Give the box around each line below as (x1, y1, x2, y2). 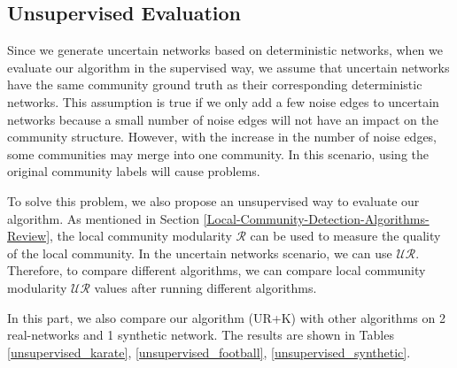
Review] (7, 226, 50, 245)
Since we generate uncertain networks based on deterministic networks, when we (7, 41, 443, 59)
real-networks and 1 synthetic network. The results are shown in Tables (7, 326, 394, 344)
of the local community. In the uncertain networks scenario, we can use (7, 243, 392, 262)
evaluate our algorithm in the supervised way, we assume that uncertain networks (7, 57, 450, 76)
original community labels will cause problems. (7, 162, 260, 180)
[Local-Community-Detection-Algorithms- (203, 209, 430, 227)
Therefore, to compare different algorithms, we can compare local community (7, 261, 426, 280)
